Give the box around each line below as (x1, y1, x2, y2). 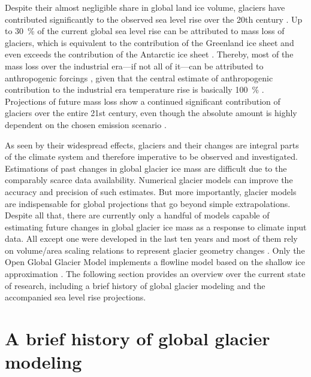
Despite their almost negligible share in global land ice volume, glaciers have (5, 1, 285, 13)
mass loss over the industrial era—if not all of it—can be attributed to (5, 59, 264, 72)
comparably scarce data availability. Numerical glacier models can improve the (5, 174, 293, 186)
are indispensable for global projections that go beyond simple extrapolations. (5, 197, 291, 209)
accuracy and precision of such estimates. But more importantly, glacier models (5, 185, 297, 197)
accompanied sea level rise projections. (5, 291, 146, 303)
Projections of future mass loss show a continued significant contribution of (5, 95, 280, 107)
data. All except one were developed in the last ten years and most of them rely (5, 232, 298, 245)
